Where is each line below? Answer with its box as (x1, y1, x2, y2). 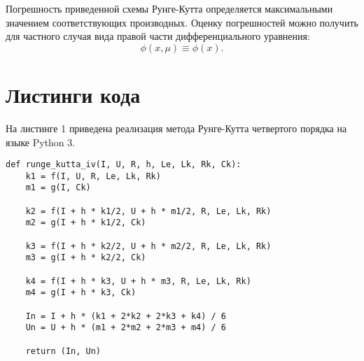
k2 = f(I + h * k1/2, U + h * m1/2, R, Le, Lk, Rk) (25, 206, 272, 216)
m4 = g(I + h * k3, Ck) (25, 288, 136, 298)
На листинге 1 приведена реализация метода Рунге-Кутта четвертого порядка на (6, 120, 347, 135)
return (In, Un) (25, 346, 101, 356)
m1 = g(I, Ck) (25, 183, 91, 193)
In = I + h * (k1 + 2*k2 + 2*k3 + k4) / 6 (25, 311, 226, 321)
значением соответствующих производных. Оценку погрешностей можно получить (6, 15, 358, 29)
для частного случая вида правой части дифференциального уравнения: (6, 29, 310, 43)
